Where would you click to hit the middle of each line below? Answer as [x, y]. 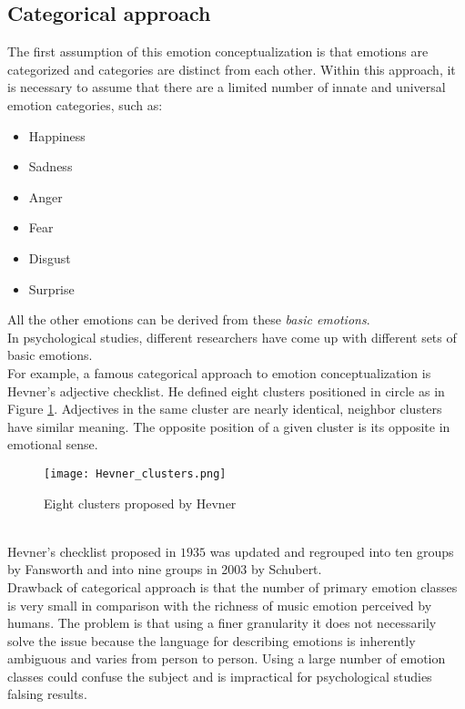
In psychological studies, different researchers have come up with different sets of [232, 337]
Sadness [51, 166]
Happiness [57, 135]
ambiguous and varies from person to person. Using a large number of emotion [227, 658]
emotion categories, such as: [85, 104]
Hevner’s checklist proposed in [92, 551]
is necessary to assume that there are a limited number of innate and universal [227, 87]
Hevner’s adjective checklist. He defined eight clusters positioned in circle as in [226, 390]
